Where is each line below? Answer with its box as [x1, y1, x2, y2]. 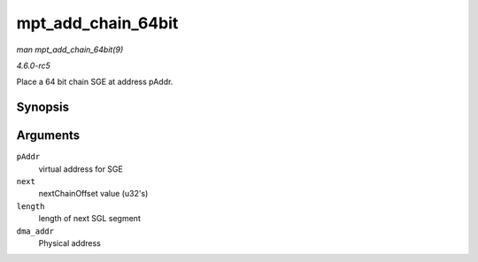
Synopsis [16, 100, 70, 115]
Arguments [16, 128, 81, 143]
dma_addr [16, 226, 55, 236]
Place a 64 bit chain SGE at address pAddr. [16, 76, 173, 88]
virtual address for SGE [38, 164, 123, 174]
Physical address [38, 237, 101, 248]
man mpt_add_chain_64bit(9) [16, 44, 124, 55]
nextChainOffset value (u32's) [38, 189, 149, 199]
